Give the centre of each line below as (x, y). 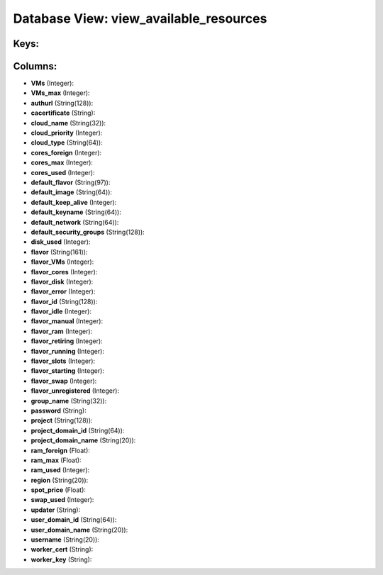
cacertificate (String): (63, 113)
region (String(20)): (60, 480)
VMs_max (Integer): (60, 93)
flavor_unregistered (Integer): (75, 391)
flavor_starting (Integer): (67, 371)
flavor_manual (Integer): (67, 321)
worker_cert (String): (62, 549)
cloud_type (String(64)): (67, 143)
